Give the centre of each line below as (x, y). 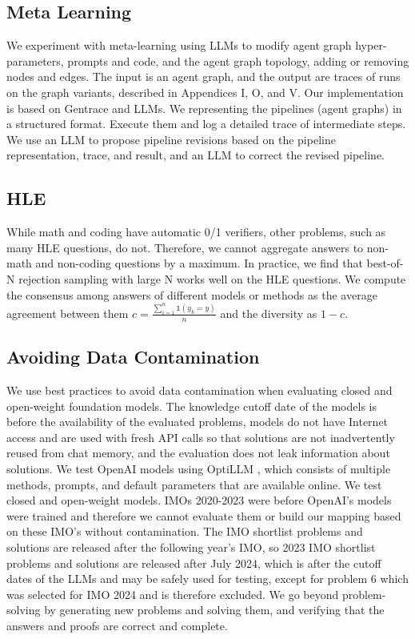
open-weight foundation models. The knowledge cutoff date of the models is (192, 406)
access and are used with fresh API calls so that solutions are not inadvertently (201, 437)
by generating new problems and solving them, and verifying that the (214, 610)
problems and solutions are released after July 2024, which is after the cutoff (194, 563)
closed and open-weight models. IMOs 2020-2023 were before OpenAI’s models (199, 500)
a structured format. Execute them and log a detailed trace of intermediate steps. (206, 124)
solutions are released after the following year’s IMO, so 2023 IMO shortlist (191, 547)
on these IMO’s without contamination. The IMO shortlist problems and (185, 531)
